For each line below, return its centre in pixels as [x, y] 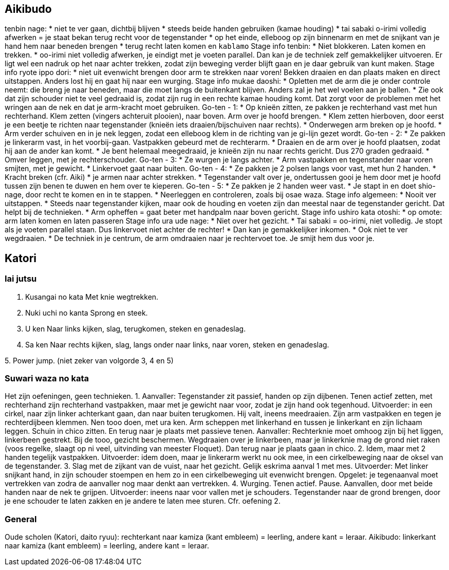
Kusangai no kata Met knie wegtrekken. [92, 297]
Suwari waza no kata [47, 379]
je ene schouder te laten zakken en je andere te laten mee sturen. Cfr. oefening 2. [143, 501]
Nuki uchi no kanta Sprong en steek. [87, 312]
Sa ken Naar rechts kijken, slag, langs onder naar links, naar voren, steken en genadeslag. [177, 344]
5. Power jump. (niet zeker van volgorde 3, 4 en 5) [89, 360]
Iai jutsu [21, 279]
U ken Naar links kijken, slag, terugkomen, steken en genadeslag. [136, 328]
